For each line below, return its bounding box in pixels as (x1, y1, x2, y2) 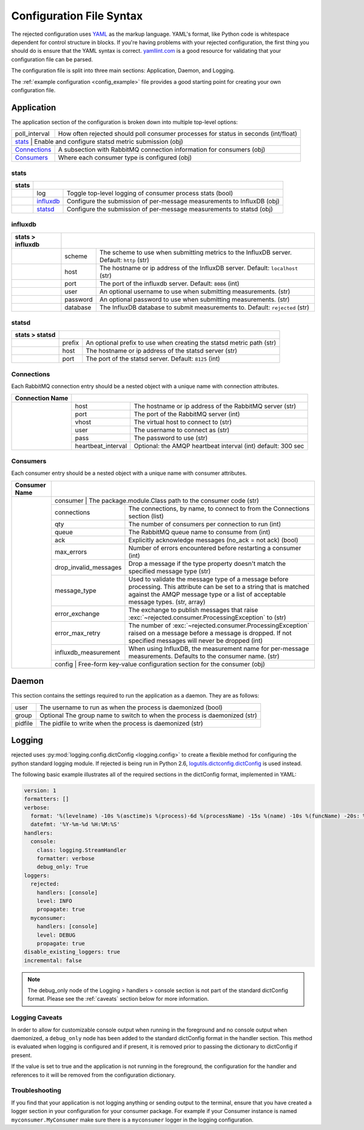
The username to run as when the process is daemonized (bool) (39, 703, 223, 712)
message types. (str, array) (128, 597, 206, 606)
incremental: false (24, 957, 82, 964)
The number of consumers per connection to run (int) (128, 520, 281, 528)
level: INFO (36, 897, 73, 904)
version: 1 (24, 787, 56, 794)
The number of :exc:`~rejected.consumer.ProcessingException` (128, 621, 309, 630)
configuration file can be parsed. (11, 55, 93, 63)
